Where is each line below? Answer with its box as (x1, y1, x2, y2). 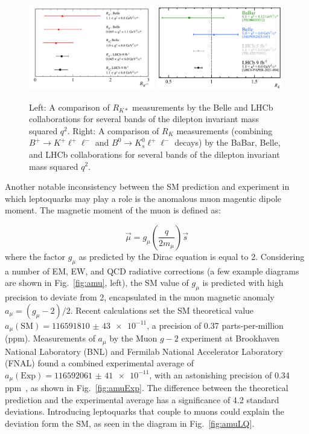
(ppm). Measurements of (5, 332, 95, 345)
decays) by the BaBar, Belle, (174, 136, 281, 149)
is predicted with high (202, 276, 284, 289)
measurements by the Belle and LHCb (132, 100, 273, 113)
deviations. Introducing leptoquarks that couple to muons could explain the (5, 405, 284, 418)
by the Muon (109, 332, 158, 345)
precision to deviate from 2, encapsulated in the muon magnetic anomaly (5, 291, 275, 303)
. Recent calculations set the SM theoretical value (70, 303, 254, 316)
